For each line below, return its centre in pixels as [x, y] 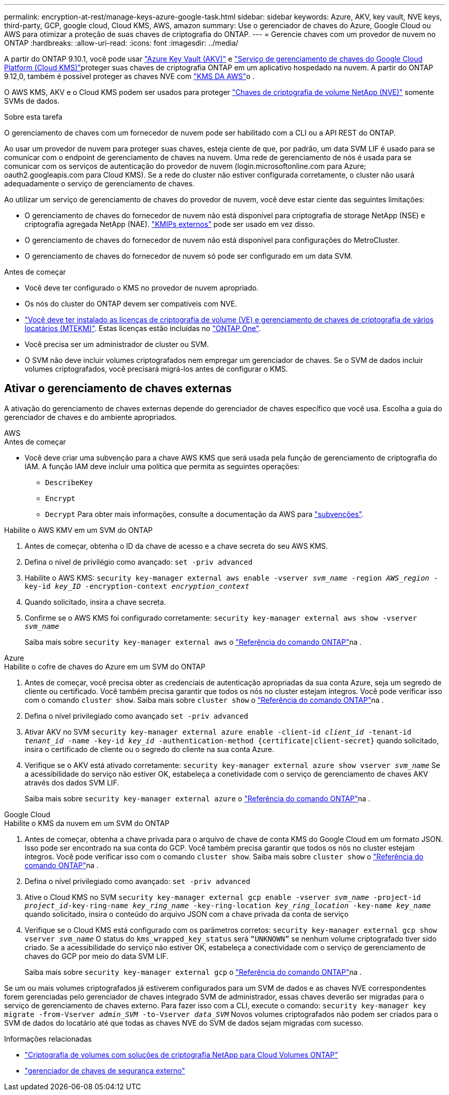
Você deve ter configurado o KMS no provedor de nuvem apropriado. [142, 288]
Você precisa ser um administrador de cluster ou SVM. [117, 344]
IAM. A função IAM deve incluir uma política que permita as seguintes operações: [162, 466]
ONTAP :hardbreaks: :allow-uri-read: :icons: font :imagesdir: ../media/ [121, 43]
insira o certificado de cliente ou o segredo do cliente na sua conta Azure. [149, 749]
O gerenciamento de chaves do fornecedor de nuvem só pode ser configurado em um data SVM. [189, 256]
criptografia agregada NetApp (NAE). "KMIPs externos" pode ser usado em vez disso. [170, 224]
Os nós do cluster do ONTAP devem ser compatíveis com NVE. [131, 304]
